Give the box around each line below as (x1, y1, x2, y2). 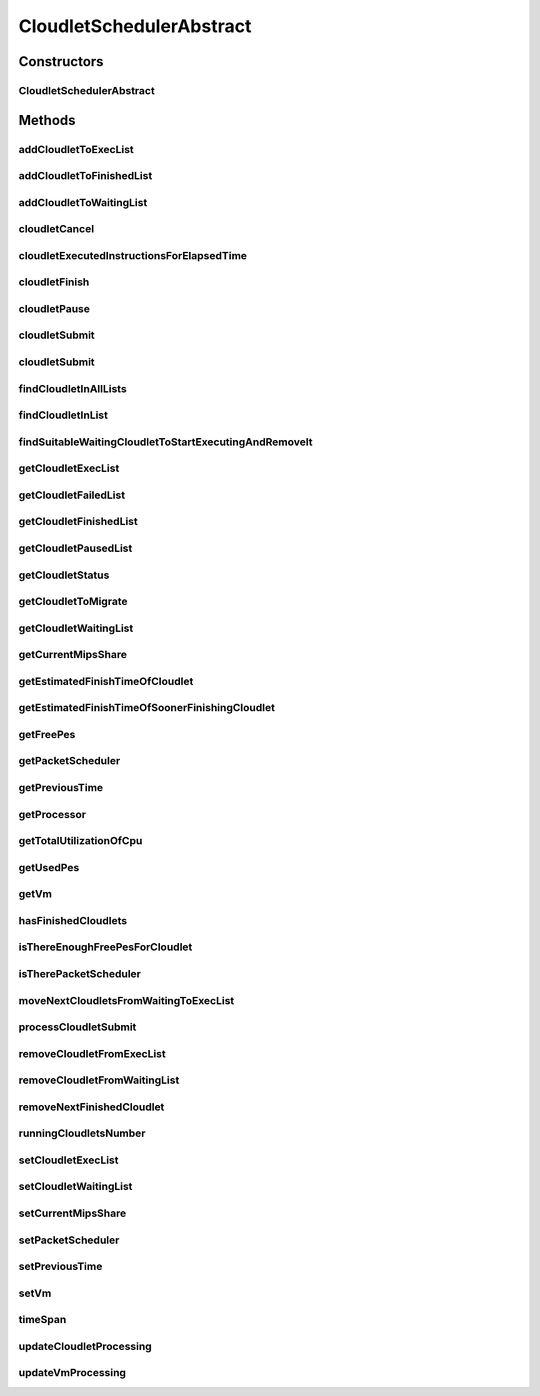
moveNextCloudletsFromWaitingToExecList (18, 993, 235, 1007)
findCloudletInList (18, 408, 109, 422)
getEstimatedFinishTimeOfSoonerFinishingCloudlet (18, 701, 275, 715)
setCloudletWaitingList (18, 1180, 133, 1194)
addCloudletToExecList (18, 142, 134, 156)
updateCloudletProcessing (18, 1339, 152, 1353)
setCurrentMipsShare (18, 1206, 127, 1220)
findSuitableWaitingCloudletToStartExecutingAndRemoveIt (18, 435, 314, 449)
